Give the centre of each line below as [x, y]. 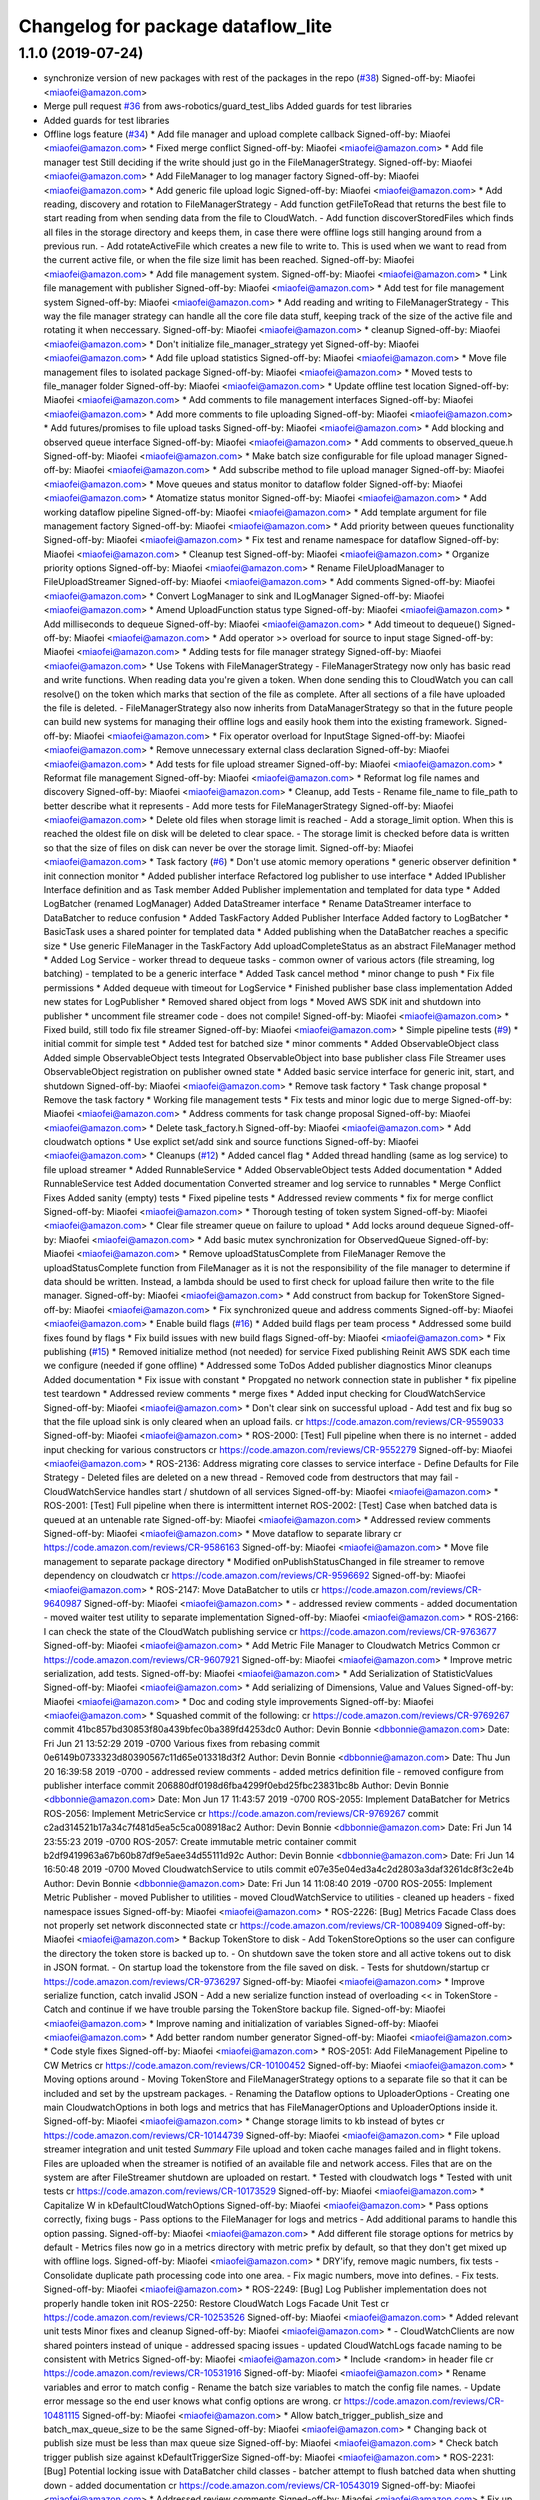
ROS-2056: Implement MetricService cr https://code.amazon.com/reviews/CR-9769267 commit [241, 1813]
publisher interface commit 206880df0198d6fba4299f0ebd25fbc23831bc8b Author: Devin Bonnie [246, 1786]
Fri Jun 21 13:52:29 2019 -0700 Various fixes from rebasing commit [181, 1743]
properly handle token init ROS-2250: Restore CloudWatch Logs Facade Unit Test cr [216, 2303]
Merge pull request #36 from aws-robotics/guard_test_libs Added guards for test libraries [227, 106]
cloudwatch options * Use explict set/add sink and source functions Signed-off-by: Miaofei [231, 1142]
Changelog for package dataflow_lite [175, 26]
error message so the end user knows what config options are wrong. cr [192, 2401]
